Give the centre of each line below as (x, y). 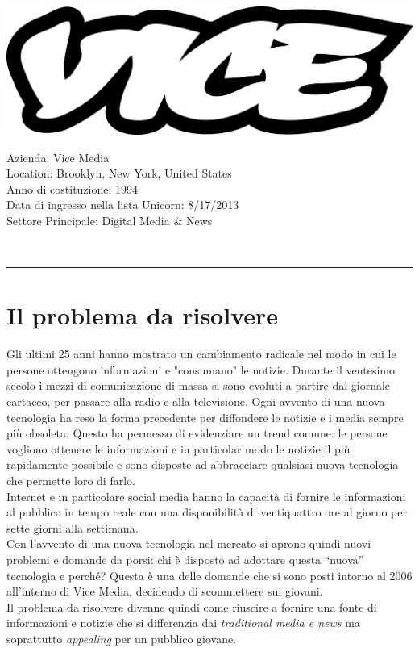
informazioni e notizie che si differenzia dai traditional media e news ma (183, 623)
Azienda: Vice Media (58, 157)
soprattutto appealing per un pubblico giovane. (122, 638)
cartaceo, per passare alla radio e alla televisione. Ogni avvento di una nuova (196, 401)
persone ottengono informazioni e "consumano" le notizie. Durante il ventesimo (201, 369)
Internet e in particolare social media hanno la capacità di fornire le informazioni (206, 496)
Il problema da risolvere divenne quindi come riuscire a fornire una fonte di (192, 606)
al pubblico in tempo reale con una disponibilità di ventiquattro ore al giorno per (207, 512)
